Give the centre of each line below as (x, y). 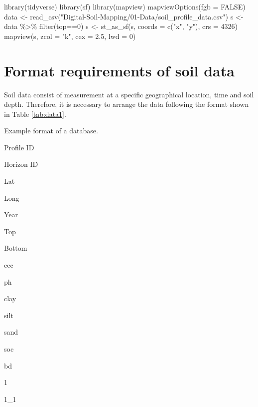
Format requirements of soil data (119, 70)
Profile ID (19, 147)
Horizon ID (21, 164)
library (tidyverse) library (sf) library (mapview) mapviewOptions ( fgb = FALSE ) (125, 6)
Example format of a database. (51, 131)
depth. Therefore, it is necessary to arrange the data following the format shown (127, 104)
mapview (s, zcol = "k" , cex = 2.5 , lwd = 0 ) (70, 36)
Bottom (16, 248)
